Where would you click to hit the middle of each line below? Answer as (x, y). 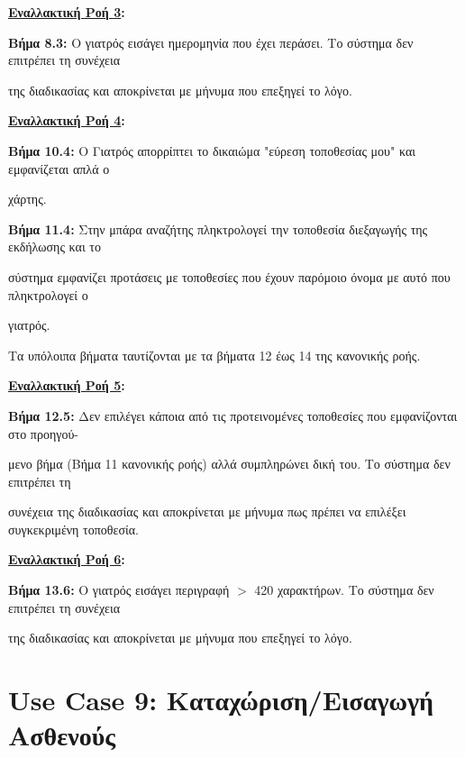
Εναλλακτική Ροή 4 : (67, 120)
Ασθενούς (62, 735)
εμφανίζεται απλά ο (59, 168)
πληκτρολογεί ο (48, 294)
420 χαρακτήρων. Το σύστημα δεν (344, 590)
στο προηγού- (43, 433)
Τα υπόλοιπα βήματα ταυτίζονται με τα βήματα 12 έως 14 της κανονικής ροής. (214, 355)
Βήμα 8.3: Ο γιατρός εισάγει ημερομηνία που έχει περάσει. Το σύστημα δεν (211, 42)
